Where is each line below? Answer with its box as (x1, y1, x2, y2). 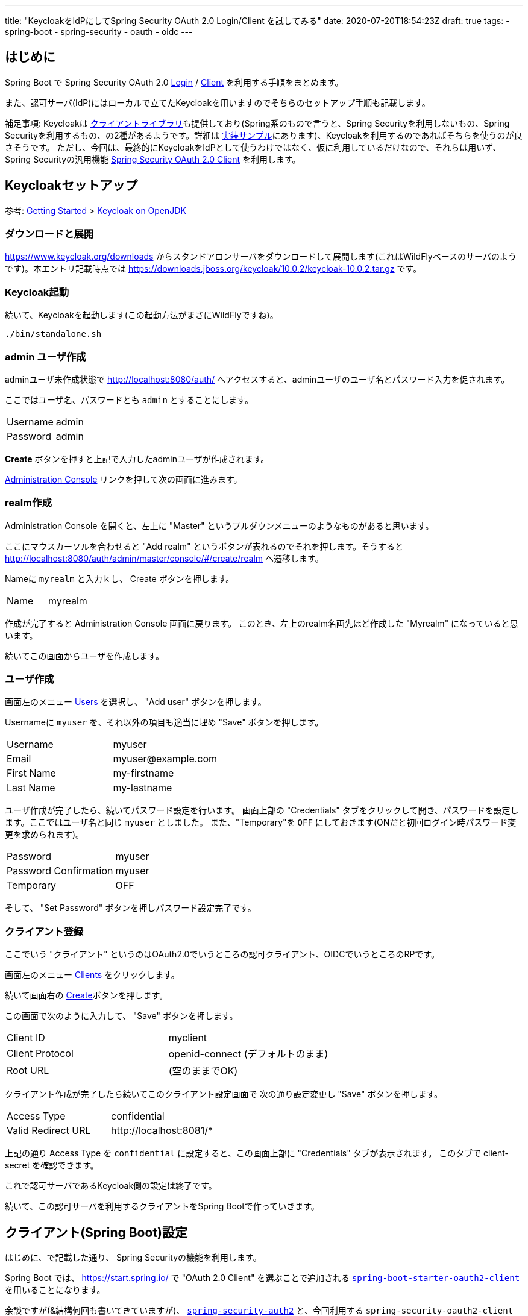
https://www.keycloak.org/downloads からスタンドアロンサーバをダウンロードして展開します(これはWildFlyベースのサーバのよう (5, 251, 517, 262)
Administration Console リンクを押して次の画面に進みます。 (5, 474, 242, 484)
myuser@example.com (113, 753, 218, 765)
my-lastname (113, 782, 172, 794)
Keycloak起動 (5, 286, 69, 298)
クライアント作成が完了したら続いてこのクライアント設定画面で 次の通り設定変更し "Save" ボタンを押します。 (5, 1089, 443, 1100)
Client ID (7, 1032, 45, 1044)
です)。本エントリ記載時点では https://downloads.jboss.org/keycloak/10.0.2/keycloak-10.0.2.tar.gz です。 (5, 263, 422, 274)
